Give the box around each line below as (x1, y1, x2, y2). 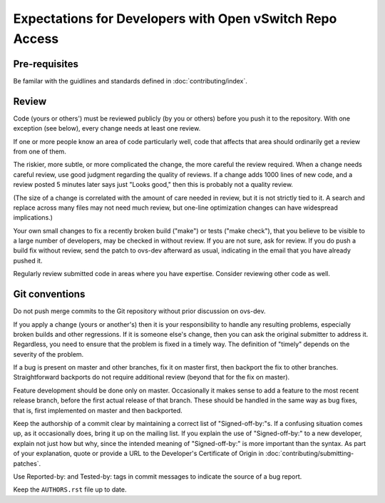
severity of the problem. (13, 350, 84, 358)
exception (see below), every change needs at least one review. (13, 124, 201, 133)
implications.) (13, 213, 53, 222)
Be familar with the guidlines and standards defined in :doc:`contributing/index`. (13, 76, 247, 85)
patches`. (13, 459, 41, 467)
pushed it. (13, 256, 43, 265)
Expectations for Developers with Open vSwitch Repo (13, 11, 337, 26)
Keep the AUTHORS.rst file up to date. (13, 485, 128, 494)
